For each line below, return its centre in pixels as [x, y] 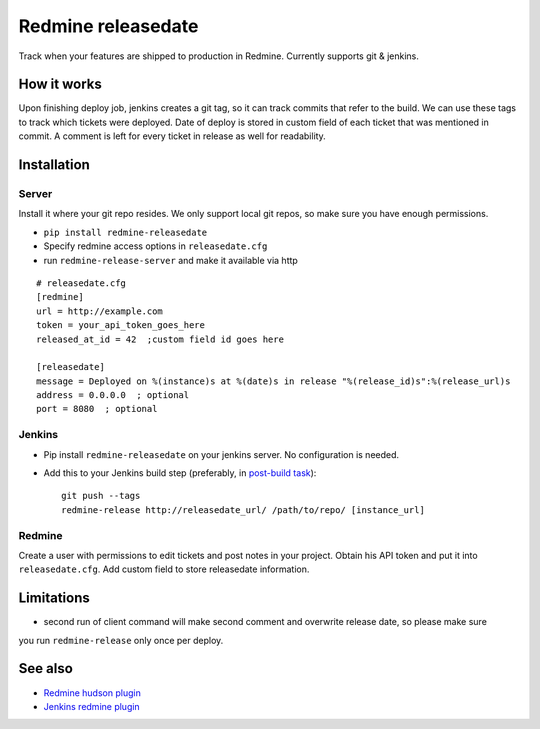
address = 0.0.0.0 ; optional [113, 395]
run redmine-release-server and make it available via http [171, 260]
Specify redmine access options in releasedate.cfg [155, 246]
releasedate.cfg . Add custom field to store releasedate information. [164, 569]
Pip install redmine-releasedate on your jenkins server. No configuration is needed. [221, 454]
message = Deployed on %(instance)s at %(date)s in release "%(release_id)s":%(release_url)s [273, 381]
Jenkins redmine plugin [91, 706]
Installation [54, 165]
